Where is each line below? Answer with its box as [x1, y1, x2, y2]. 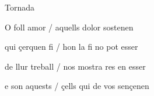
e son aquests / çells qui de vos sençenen [5, 80, 149, 92]
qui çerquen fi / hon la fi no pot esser [5, 40, 138, 53]
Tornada [5, 1, 35, 13]
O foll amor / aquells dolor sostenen [5, 20, 134, 33]
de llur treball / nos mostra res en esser [5, 60, 146, 72]
